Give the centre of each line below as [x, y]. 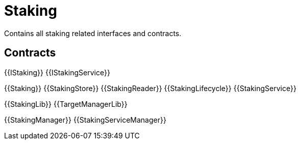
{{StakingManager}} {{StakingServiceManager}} [85, 120]
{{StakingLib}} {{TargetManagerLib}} [66, 104]
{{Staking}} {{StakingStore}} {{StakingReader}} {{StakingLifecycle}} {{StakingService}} [150, 88]
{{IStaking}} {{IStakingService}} [57, 72]
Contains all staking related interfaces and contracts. [93, 33]
